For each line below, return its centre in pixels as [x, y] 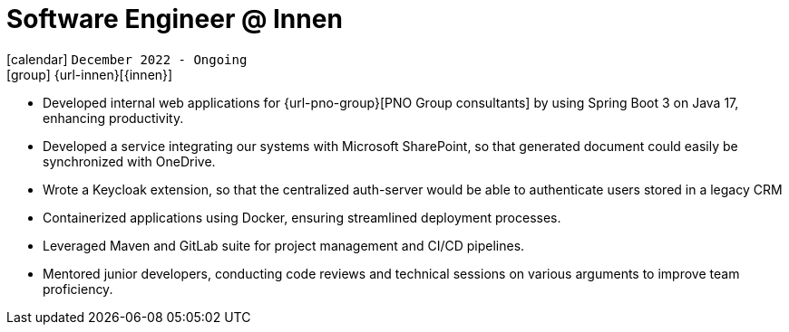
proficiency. [78, 289]
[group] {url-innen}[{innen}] [90, 74]
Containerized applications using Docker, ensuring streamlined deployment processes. [302, 217]
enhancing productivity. [113, 118]
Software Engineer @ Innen [175, 19]
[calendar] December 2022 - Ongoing [127, 59]
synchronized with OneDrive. [129, 161]
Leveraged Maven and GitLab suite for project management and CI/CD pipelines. [284, 245]
